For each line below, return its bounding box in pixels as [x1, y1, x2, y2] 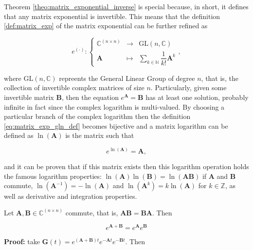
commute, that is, [65, 207, 118, 217]
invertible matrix [4, 92, 54, 102]
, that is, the [201, 73, 238, 83]
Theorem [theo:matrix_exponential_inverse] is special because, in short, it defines [4, 1, 249, 11]
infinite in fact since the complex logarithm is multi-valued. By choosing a [4, 101, 225, 112]
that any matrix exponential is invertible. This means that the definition [4, 11, 220, 21]
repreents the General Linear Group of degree [59, 73, 195, 83]
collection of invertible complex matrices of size [4, 82, 145, 93]
